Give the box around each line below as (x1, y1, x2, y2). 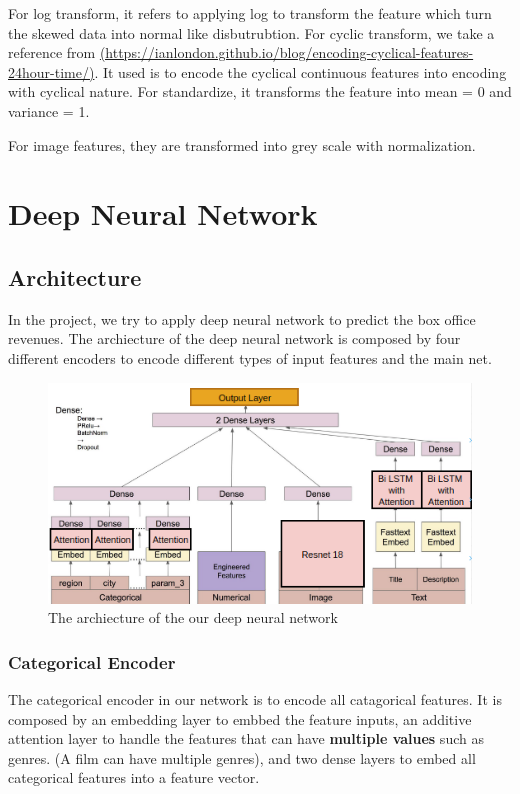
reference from (8, 42, 96, 63)
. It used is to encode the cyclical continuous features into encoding (94, 61, 507, 82)
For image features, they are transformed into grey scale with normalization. (8, 134, 476, 155)
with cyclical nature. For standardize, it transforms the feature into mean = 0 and (8, 81, 512, 102)
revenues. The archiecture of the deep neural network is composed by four (8, 328, 461, 349)
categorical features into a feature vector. (8, 767, 260, 788)
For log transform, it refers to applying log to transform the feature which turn (8, 3, 492, 23)
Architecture (8, 261, 142, 292)
